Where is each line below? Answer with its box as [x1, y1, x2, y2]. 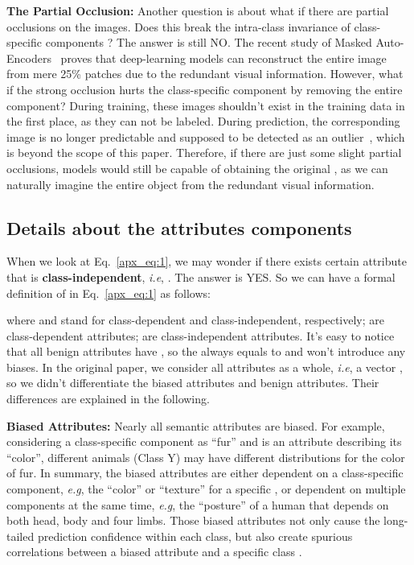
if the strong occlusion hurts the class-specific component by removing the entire [6, 80, 403, 97]
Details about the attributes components [6, 215, 352, 240]
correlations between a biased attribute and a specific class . [6, 543, 302, 560]
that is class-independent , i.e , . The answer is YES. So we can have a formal [6, 268, 396, 285]
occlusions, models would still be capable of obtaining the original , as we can [6, 159, 388, 176]
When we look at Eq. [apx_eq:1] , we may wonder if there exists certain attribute [6, 253, 407, 270]
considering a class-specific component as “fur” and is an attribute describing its [6, 433, 402, 450]
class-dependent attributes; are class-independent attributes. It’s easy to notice [6, 327, 395, 344]
